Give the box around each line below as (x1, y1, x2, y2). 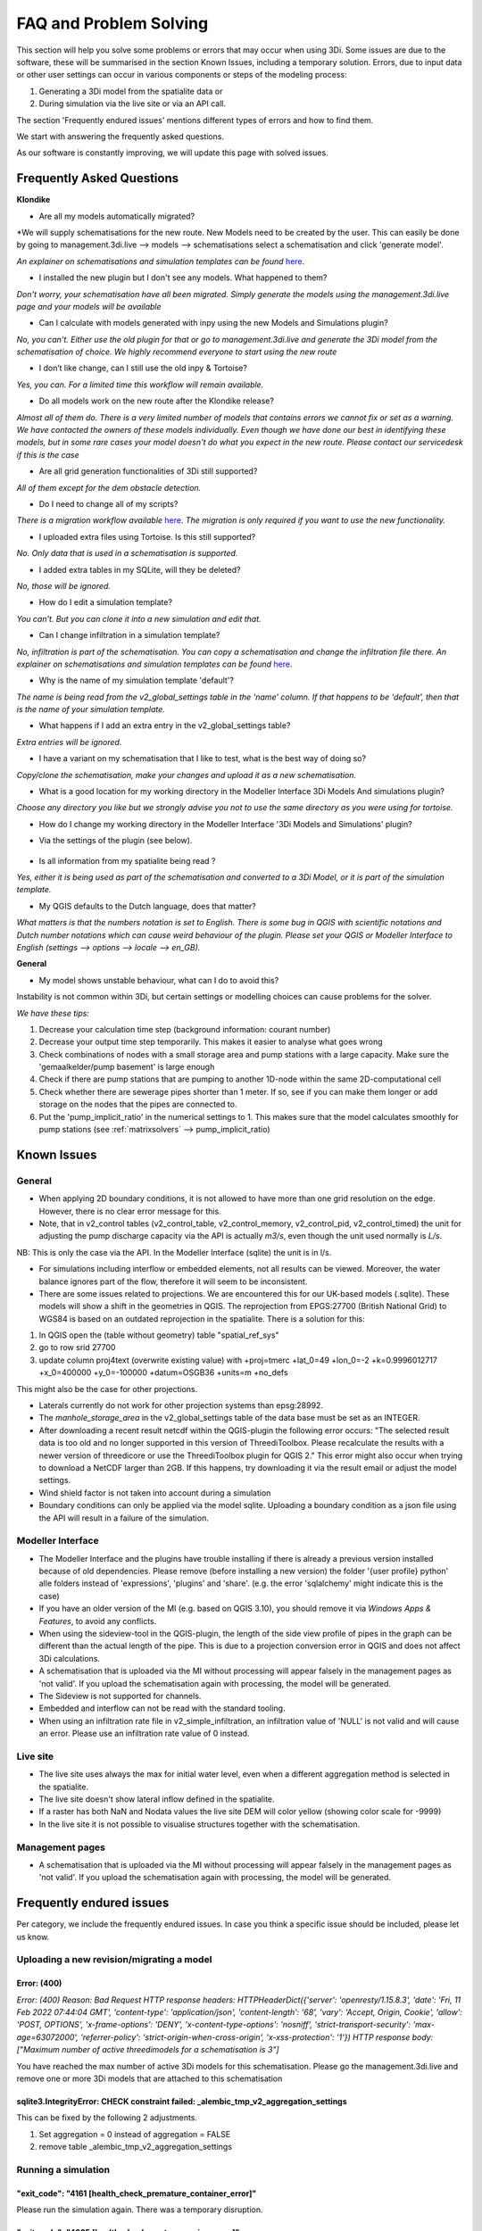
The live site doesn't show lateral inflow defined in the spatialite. (38, 1794, 276, 1804)
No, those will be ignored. (16, 580, 112, 591)
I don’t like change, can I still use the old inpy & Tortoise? (38, 362, 247, 374)
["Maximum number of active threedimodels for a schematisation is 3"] (16, 2044, 280, 2055)
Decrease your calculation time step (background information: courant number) (38, 1024, 331, 1034)
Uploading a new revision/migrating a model (16, 1953, 212, 1966)
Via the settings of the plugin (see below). (38, 835, 193, 846)
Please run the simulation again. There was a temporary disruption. (16, 2204, 263, 2215)
